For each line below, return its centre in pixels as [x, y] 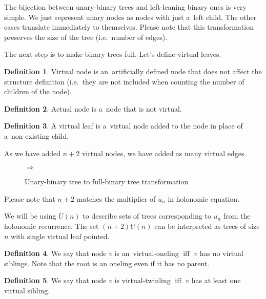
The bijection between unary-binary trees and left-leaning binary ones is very [125, 7]
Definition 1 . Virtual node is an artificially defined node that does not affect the [133, 71]
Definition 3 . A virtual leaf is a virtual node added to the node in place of [124, 126]
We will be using [30, 216]
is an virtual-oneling [147, 253]
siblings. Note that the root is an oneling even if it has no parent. [107, 263]
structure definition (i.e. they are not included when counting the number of [124, 81]
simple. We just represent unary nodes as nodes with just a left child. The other [130, 17]
